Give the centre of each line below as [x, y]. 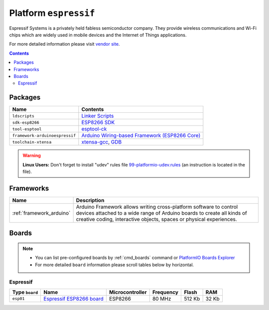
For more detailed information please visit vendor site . [65, 44]
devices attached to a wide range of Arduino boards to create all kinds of [162, 213]
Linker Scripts [98, 116]
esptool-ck [94, 129]
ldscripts [23, 116]
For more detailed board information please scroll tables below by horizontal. [115, 265]
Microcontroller [128, 292]
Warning [32, 155]
